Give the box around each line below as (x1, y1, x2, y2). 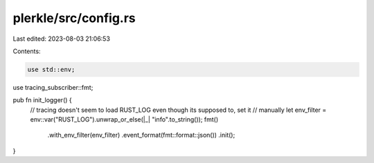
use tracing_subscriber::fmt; (12, 83, 93, 91)
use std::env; (27, 66, 75, 73)
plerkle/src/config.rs (12, 10, 136, 26)
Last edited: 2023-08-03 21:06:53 (12, 35, 111, 43)
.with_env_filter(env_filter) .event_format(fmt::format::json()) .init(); (47, 131, 235, 140)
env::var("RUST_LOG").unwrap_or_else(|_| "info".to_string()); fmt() (30, 115, 219, 124)
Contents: (12, 47, 41, 55)
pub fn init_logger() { (12, 96, 72, 104)
